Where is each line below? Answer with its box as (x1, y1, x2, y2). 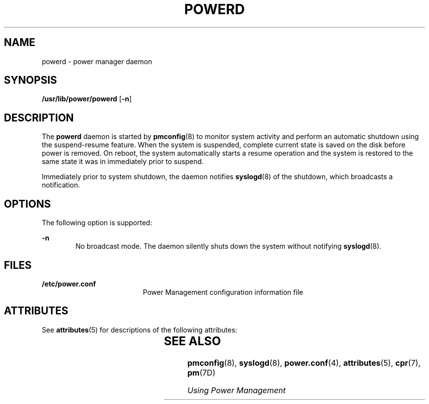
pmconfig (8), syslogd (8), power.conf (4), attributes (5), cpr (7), (187, 357, 421, 368)
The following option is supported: (42, 218, 152, 227)
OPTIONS (4, 197, 51, 210)
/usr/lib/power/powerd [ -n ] (42, 95, 132, 103)
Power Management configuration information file (143, 287, 303, 296)
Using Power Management (187, 385, 286, 395)
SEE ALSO (164, 333, 221, 348)
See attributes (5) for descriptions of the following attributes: (42, 325, 238, 334)
